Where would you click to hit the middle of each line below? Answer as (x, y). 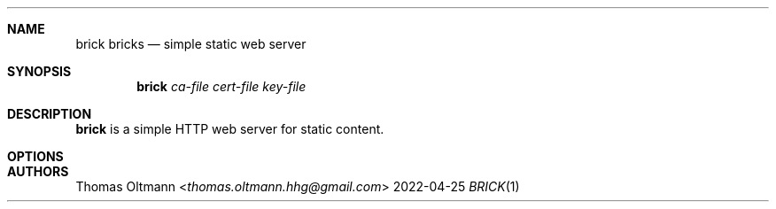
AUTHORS (38, 171)
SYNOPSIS (39, 71)
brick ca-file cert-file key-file (221, 86)
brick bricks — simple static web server (191, 44)
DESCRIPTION (50, 114)
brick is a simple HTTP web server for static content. (230, 129)
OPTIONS (35, 156)
